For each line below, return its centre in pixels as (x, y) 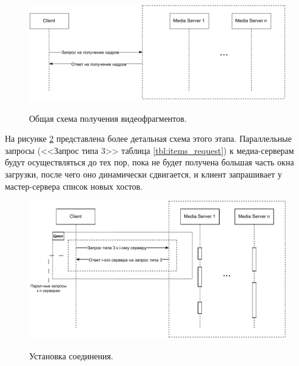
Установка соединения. (71, 356)
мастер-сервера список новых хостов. (74, 186)
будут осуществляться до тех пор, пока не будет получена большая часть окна (149, 162)
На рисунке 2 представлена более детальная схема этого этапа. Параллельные (148, 138)
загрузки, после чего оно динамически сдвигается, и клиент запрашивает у (143, 174)
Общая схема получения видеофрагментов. (108, 118)
